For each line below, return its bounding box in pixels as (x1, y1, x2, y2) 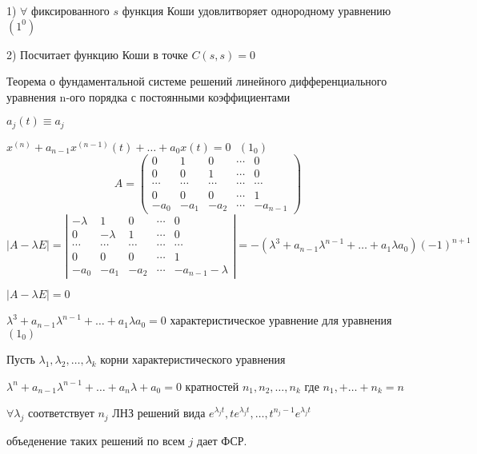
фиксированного (31, 2, 110, 18)
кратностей (185, 377, 239, 394)
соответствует (27, 404, 94, 421)
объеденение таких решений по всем (6, 432, 185, 448)
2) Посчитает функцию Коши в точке (6, 46, 188, 62)
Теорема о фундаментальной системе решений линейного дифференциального (6, 73, 387, 90)
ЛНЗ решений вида (112, 404, 206, 421)
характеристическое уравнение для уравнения (170, 312, 392, 329)
